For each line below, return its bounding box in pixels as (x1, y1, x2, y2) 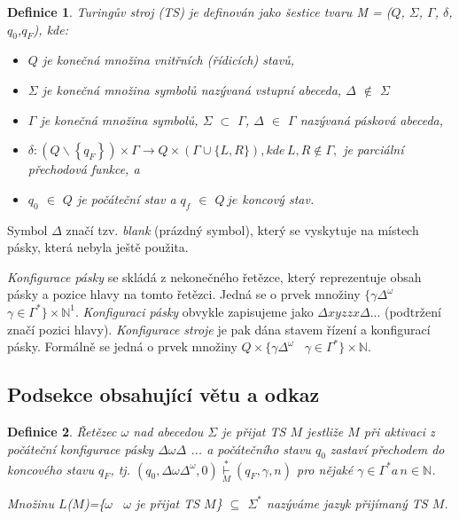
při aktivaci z (363, 421, 435, 440)
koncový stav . (242, 189, 315, 208)
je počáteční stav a (76, 189, 176, 208)
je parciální (343, 140, 404, 159)
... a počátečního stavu (191, 439, 311, 458)
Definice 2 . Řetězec (7, 421, 117, 440)
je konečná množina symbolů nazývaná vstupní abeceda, (42, 80, 342, 98)
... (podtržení (370, 302, 441, 320)
